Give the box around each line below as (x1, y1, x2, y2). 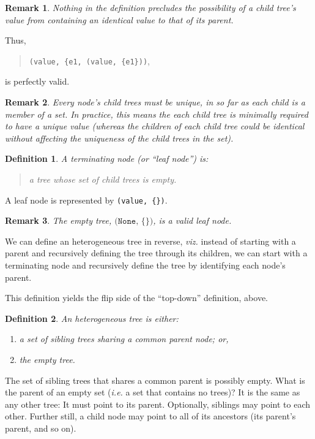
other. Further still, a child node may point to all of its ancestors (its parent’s (5, 410, 296, 422)
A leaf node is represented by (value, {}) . (5, 193, 168, 206)
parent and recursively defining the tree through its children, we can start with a (5, 246, 308, 259)
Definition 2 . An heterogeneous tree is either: (5, 311, 179, 324)
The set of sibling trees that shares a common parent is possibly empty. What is (5, 373, 305, 386)
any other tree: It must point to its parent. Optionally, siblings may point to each (5, 397, 311, 410)
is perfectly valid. (5, 75, 70, 88)
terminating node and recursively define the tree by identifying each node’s (5, 259, 286, 272)
